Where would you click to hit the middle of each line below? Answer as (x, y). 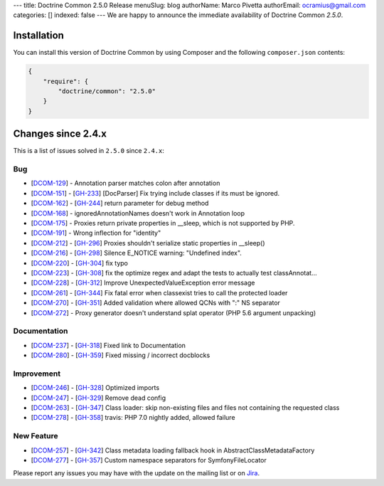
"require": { (66, 81)
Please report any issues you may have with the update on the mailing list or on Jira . (136, 473)
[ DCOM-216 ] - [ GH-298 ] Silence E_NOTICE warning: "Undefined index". (136, 253)
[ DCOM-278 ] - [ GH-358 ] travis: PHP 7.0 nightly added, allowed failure (133, 418)
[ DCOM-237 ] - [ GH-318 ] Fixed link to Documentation (108, 345)
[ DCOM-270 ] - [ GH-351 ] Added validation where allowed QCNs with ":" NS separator (156, 303)
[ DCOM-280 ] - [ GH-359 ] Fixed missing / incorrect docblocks (121, 355)
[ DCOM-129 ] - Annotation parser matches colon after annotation (126, 183)
